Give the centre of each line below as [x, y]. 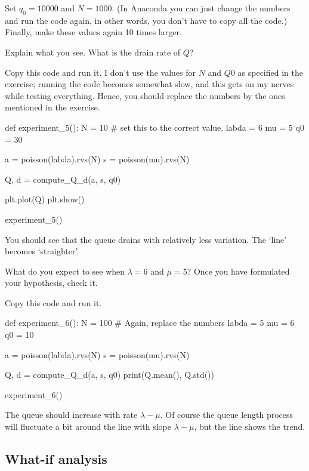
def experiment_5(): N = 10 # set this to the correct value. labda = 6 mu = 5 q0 [154, 127]
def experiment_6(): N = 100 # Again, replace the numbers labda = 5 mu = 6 [150, 323]
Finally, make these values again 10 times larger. [93, 32]
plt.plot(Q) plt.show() [45, 199]
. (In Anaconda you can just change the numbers [201, 8]
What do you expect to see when [65, 271]
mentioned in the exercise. [52, 107]
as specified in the [270, 72]
